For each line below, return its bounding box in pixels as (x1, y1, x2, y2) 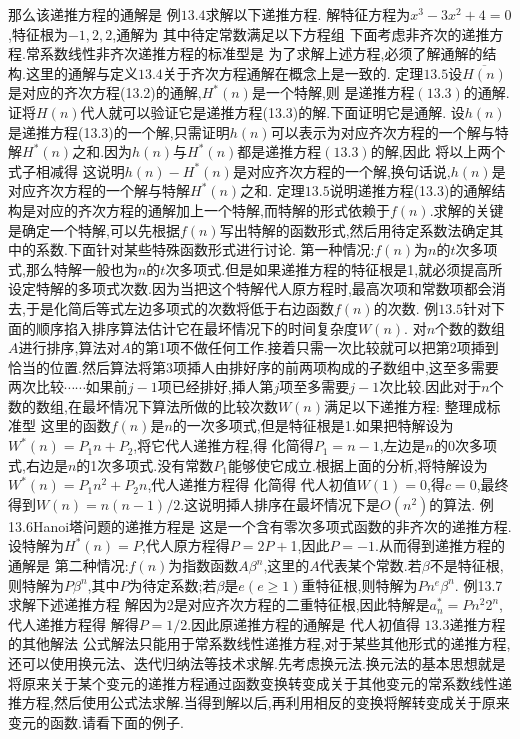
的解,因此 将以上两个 (370, 141, 506, 162)
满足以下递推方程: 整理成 (324, 395, 487, 416)
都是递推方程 (237, 141, 322, 162)
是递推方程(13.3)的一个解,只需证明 (8, 121, 230, 142)
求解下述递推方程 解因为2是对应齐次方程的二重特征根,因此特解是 (8, 594, 430, 615)
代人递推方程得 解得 (8, 613, 139, 634)
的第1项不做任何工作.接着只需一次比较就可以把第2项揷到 (130, 337, 499, 358)
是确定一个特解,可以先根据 (8, 219, 180, 240)
